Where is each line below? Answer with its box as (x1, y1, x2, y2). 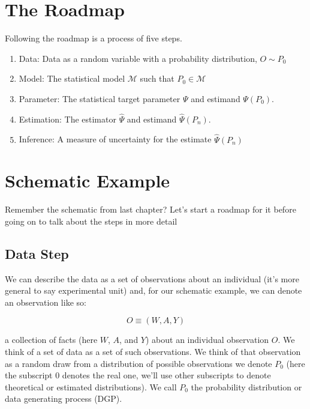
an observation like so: (5, 295, 86, 308)
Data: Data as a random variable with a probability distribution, (19, 52, 257, 64)
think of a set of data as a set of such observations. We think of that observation (5, 345, 301, 358)
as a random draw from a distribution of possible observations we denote (5, 357, 272, 369)
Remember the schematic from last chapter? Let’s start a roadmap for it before (5, 203, 296, 216)
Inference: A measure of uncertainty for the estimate (19, 133, 212, 145)
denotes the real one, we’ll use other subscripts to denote (62, 369, 271, 381)
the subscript (5, 369, 53, 381)
